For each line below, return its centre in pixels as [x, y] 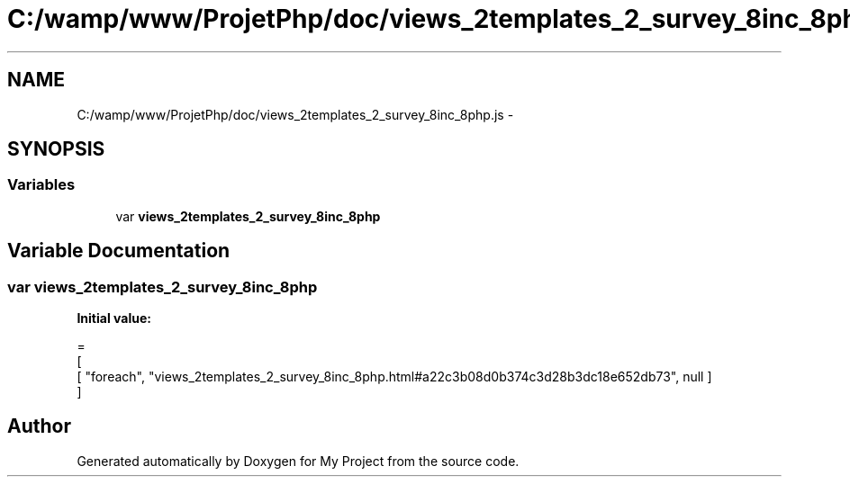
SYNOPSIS [56, 149]
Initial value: [114, 318]
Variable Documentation [119, 251]
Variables [41, 185]
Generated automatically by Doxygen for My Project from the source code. [298, 461]
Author [39, 426]
